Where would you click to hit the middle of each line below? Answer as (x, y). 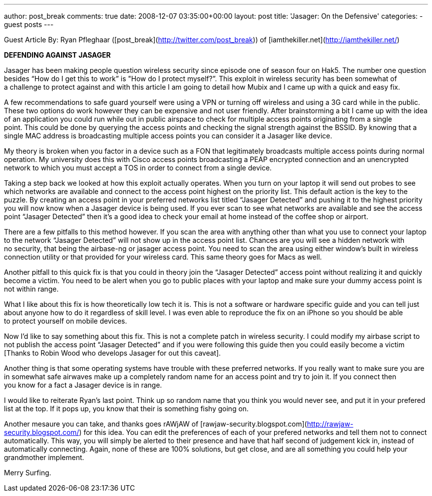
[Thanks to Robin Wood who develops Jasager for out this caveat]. (112, 353)
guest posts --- (29, 24)
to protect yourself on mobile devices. (66, 321)
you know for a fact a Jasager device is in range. (83, 385)
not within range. (31, 289)
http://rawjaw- (330, 424)
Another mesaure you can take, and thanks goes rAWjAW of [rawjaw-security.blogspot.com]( (156, 424)
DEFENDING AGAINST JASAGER (57, 55)
